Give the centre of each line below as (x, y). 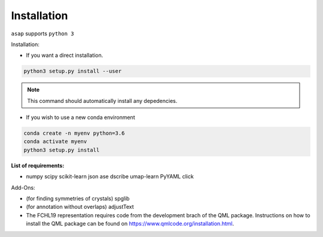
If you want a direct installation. (65, 55)
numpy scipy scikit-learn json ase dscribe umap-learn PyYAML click (110, 177)
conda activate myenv (55, 142)
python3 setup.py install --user (73, 71)
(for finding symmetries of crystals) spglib (78, 198)
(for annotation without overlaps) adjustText (80, 207)
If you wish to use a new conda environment (80, 117)
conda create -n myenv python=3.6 (74, 133)
